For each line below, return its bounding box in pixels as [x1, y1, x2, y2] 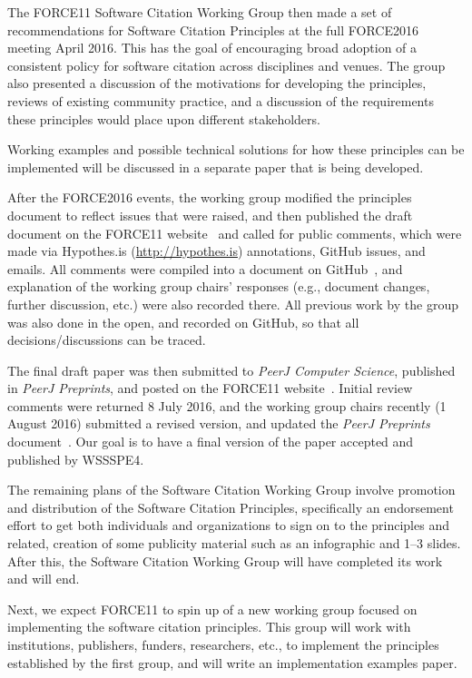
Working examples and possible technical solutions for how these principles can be [7, 140, 465, 159]
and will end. [7, 569, 80, 588]
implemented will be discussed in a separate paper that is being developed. [7, 157, 424, 176]
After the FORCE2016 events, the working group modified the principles [7, 188, 412, 207]
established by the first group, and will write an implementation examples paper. [7, 653, 457, 672]
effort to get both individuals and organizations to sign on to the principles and [7, 516, 449, 535]
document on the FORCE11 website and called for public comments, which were [7, 223, 462, 242]
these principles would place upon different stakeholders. [7, 109, 320, 128]
